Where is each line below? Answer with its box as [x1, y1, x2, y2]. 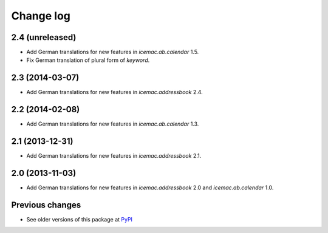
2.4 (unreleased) [11, 32, 77, 42]
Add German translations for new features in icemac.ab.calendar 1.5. [26, 49, 199, 56]
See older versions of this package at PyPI [26, 215, 133, 223]
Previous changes [11, 200, 81, 210]
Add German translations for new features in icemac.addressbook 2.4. [26, 89, 203, 96]
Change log [11, 9, 71, 22]
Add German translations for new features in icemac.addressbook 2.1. [26, 152, 202, 160]
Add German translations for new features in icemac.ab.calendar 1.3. [26, 120, 199, 127]
